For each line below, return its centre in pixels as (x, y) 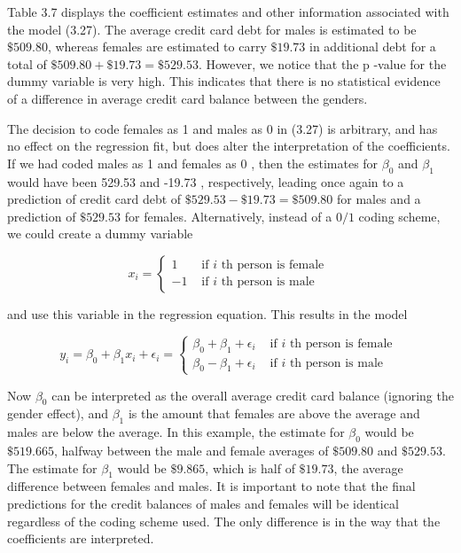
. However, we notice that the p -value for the (322, 63)
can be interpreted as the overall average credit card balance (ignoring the (253, 395)
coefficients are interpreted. (81, 538)
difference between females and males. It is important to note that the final (211, 486)
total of (27, 63)
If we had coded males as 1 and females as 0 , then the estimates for (193, 163)
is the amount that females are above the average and (274, 413)
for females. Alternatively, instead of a (228, 216)
